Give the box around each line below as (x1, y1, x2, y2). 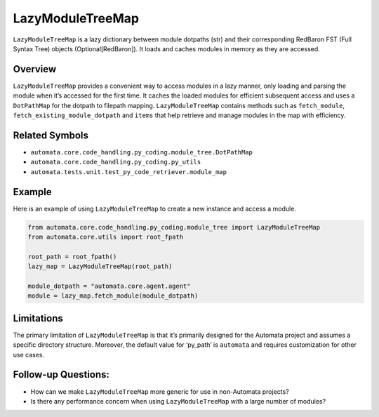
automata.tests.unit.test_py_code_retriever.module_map (30, 168, 227, 176)
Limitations (13, 312, 63, 324)
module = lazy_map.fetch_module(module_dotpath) (27, 292, 199, 300)
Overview (13, 63, 57, 75)
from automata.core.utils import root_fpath (27, 232, 184, 241)
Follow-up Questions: (13, 369, 110, 380)
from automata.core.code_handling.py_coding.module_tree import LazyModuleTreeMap (27, 223, 321, 231)
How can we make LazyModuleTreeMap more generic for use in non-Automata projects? (30, 387, 289, 396)
